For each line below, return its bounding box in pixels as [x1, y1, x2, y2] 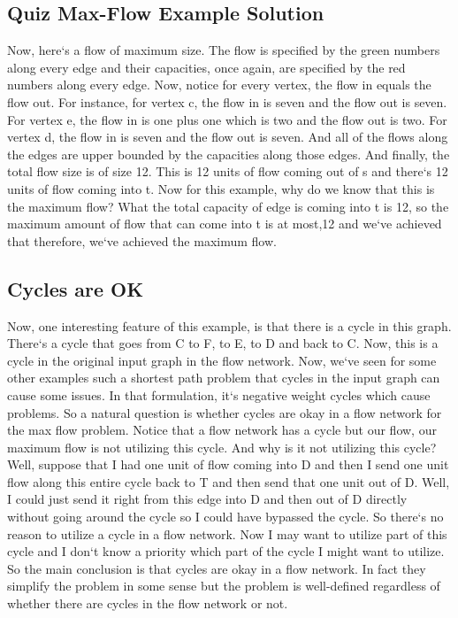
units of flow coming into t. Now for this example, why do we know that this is [7, 179, 435, 197]
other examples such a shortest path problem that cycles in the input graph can [7, 368, 440, 387]
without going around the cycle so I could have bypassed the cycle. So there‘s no [7, 507, 444, 526]
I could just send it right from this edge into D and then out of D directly [7, 490, 408, 508]
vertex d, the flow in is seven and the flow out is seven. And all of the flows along [7, 127, 448, 146]
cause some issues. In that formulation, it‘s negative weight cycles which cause [7, 385, 431, 404]
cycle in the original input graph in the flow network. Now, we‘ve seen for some [7, 351, 437, 369]
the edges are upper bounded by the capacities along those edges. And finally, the [7, 144, 450, 163]
